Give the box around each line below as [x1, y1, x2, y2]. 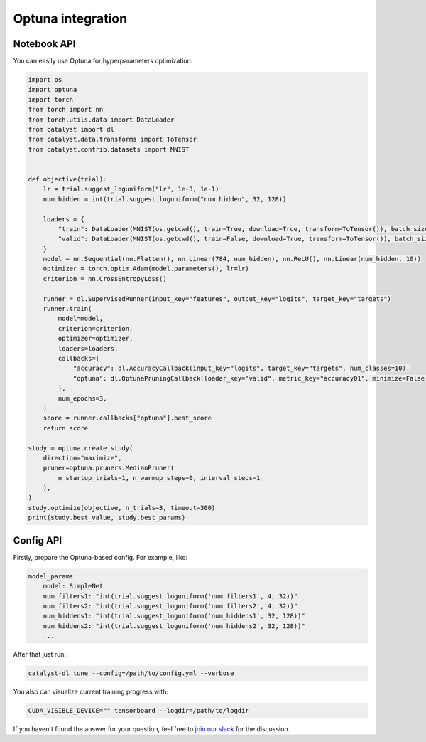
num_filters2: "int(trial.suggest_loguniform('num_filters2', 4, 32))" [43, 602, 298, 610]
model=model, [58, 314, 104, 323]
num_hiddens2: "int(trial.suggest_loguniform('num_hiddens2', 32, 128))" [43, 622, 305, 630]
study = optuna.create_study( [28, 444, 133, 452]
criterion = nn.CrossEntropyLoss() [43, 275, 167, 282]
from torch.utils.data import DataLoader [28, 115, 175, 124]
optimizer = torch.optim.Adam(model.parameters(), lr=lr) [43, 265, 249, 273]
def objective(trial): [28, 175, 107, 183]
